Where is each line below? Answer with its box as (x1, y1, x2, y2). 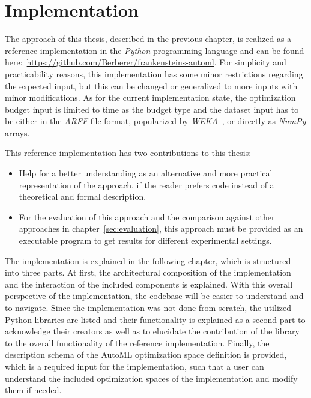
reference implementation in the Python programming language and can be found (5, 44, 304, 56)
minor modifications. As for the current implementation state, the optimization (5, 91, 296, 104)
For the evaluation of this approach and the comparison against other (19, 210, 275, 223)
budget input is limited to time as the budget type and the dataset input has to (5, 103, 299, 115)
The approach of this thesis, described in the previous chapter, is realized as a (5, 32, 292, 45)
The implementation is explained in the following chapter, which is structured (5, 254, 291, 267)
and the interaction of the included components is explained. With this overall (5, 277, 293, 290)
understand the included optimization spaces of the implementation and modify (5, 372, 298, 384)
